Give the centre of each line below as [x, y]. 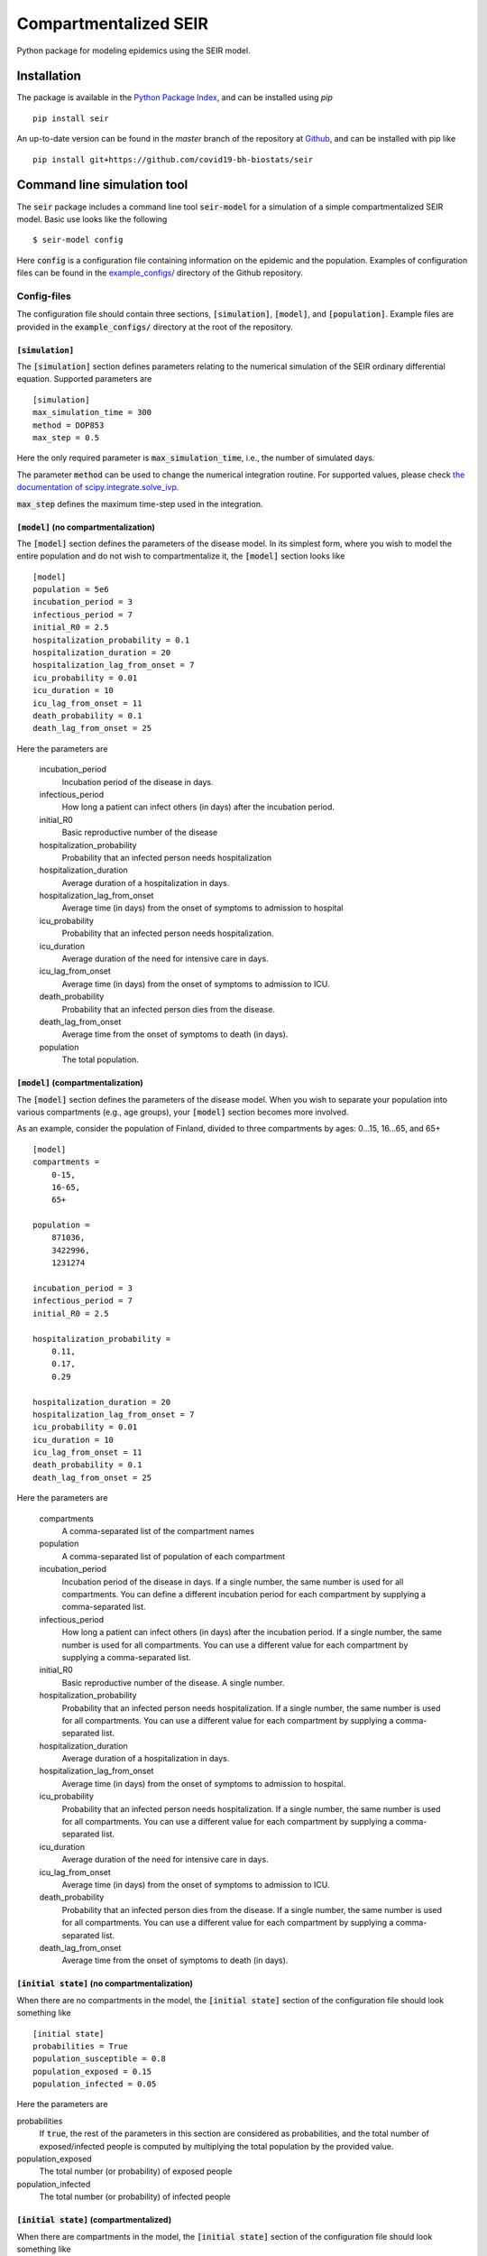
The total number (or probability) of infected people [135, 2196]
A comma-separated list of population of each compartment [174, 1556]
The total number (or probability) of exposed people [136, 2171]
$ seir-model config [78, 240]
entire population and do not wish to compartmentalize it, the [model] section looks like [181, 556]
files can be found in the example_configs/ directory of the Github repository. [160, 273]
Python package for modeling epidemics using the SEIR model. [134, 51]
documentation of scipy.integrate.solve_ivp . [98, 487]
